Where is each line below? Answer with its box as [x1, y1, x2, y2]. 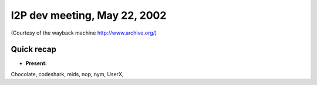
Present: [25, 60, 47, 67]
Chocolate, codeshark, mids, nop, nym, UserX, [11, 70, 124, 77]
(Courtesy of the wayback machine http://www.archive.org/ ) [11, 29, 157, 36]
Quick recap [11, 45, 57, 55]
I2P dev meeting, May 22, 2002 [11, 9, 167, 22]
